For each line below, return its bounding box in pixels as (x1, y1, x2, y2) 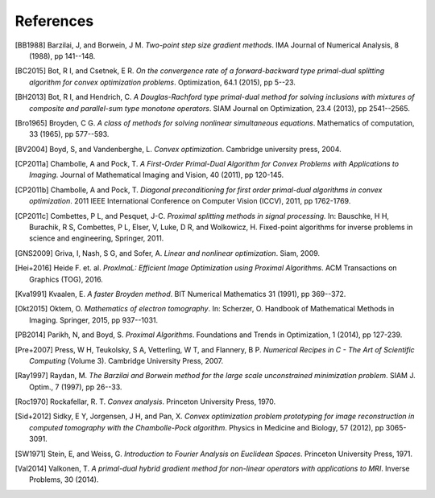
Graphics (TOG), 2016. (29, 274, 104, 284)
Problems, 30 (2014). (29, 475, 99, 484)
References (14, 12, 94, 30)
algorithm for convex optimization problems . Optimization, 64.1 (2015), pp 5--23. (29, 77, 296, 87)
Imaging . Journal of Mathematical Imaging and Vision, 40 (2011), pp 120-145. (29, 170, 284, 180)
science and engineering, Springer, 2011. (29, 233, 164, 243)
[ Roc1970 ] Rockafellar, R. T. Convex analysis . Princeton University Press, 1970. (14, 397, 276, 406)
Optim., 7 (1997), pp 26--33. (29, 382, 122, 392)
